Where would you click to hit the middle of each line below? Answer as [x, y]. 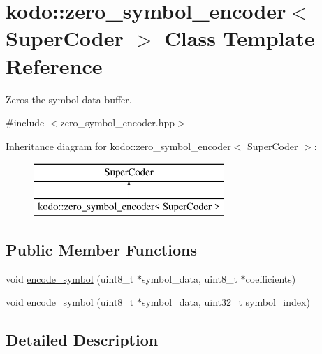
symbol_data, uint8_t [189, 278]
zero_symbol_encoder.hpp [118, 123]
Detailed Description [82, 340]
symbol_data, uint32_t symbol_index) [226, 302]
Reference [54, 65]
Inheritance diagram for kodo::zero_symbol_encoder [118, 146]
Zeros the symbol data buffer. [69, 99]
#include [25, 123]
